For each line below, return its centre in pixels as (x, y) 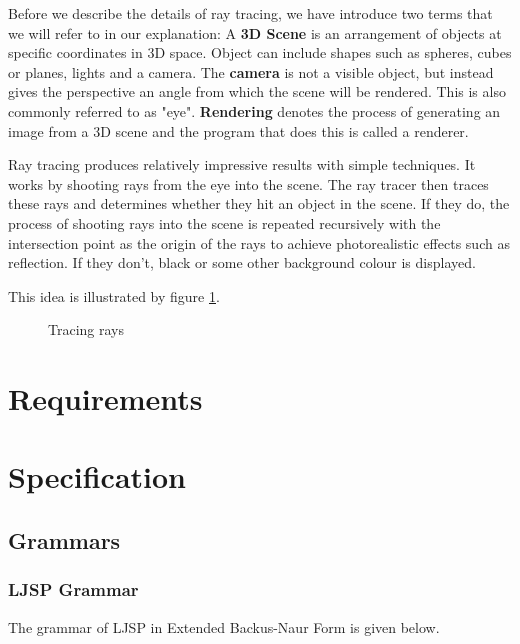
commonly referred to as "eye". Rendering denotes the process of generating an (254, 110)
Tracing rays (86, 329)
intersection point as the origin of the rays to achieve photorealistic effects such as (259, 242)
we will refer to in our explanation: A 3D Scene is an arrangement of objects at (255, 32)
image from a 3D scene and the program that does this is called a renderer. (238, 130)
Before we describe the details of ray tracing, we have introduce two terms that (250, 13)
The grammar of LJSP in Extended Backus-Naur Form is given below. (224, 626)
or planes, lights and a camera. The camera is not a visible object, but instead (251, 71)
